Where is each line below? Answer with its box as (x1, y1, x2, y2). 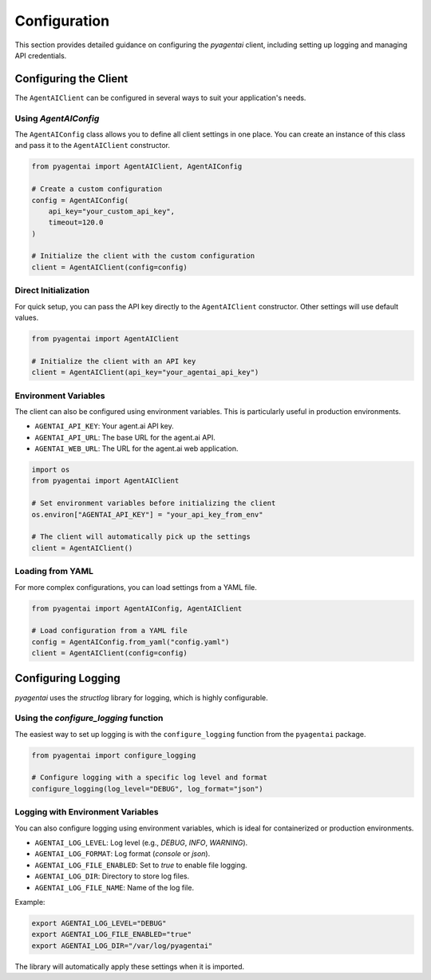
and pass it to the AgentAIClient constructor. (14, 141, 171, 150)
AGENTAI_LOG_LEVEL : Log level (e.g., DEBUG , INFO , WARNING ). (34, 838, 248, 847)
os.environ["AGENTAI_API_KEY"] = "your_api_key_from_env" (31, 510, 263, 519)
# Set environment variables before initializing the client (31, 499, 276, 508)
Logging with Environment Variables (14, 807, 159, 818)
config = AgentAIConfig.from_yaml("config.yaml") (31, 637, 230, 647)
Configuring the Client (14, 72, 129, 86)
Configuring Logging (14, 671, 121, 685)
